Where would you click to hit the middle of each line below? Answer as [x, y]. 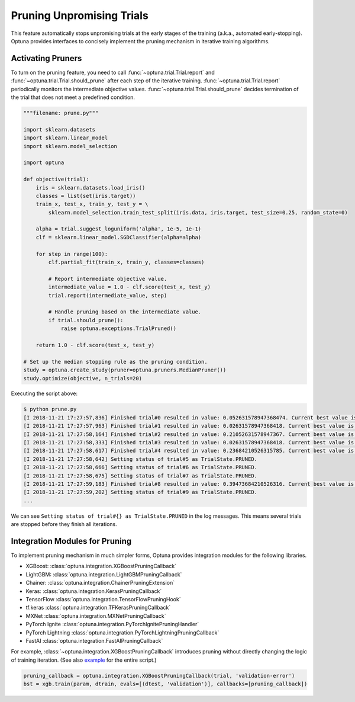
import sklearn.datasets [59, 129]
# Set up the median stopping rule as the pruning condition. [115, 362]
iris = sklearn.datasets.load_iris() [91, 187]
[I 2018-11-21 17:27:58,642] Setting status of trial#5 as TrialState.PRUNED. [140, 459]
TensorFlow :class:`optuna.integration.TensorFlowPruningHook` [103, 599]
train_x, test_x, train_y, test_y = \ [92, 204]
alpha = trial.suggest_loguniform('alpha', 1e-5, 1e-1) [119, 229]
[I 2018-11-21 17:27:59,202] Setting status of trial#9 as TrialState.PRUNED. [140, 492]
